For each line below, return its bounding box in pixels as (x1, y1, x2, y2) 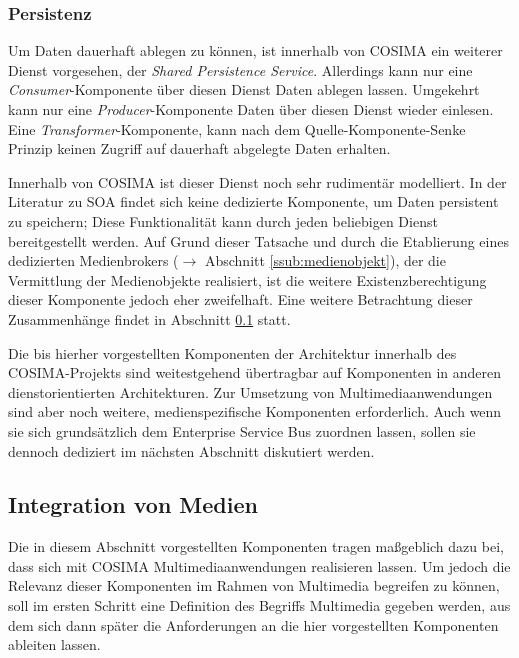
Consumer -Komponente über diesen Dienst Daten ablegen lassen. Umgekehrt (8, 79, 480, 100)
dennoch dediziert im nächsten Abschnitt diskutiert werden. (8, 440, 375, 461)
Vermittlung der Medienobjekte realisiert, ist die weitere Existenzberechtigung (8, 269, 487, 290)
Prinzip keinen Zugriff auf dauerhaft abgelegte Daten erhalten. (8, 138, 391, 159)
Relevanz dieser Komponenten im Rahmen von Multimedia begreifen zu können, (8, 575, 500, 596)
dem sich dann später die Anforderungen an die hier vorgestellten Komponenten (8, 614, 499, 635)
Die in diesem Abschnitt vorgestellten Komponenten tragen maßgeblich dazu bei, (8, 536, 504, 557)
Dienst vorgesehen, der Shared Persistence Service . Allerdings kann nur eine (8, 59, 473, 80)
